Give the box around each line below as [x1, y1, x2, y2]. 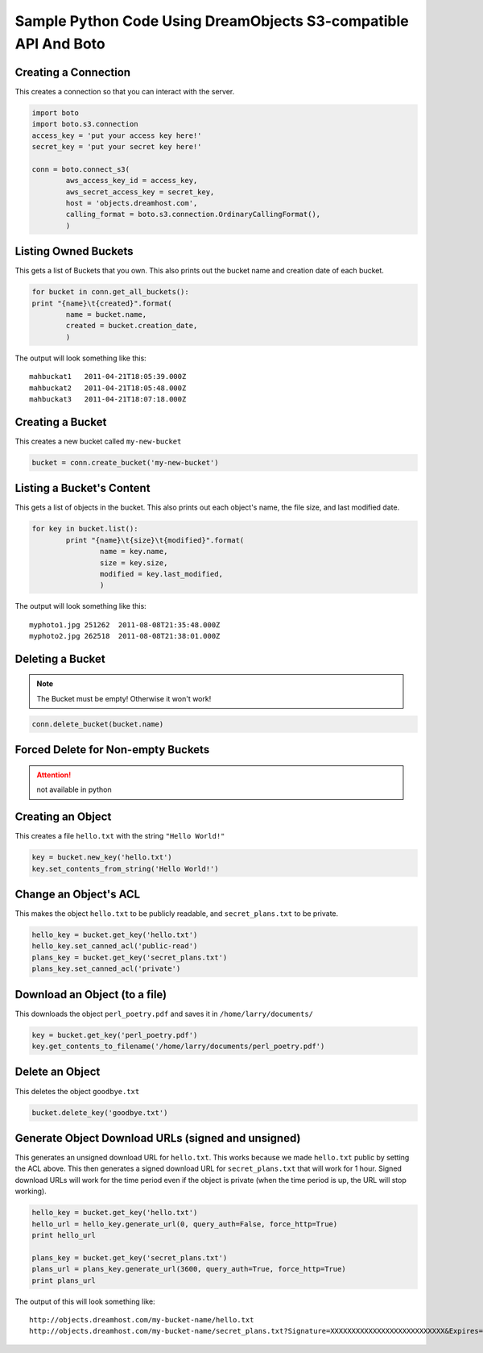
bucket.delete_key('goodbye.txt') [31, 1108, 168, 1117]
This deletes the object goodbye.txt [14, 1086, 140, 1096]
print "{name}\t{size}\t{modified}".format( [65, 535, 245, 544]
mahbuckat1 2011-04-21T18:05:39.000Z [29, 372, 187, 381]
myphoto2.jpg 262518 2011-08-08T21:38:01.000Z [29, 631, 221, 641]
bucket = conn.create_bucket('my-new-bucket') [31, 458, 219, 467]
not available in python [36, 785, 112, 794]
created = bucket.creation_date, [65, 321, 198, 331]
